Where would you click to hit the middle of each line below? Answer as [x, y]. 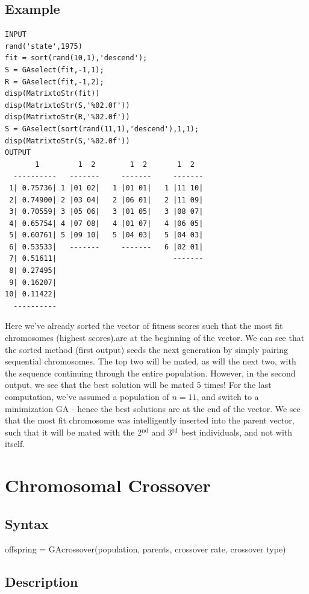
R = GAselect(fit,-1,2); [55, 82]
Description [42, 581]
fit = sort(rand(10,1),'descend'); [76, 58]
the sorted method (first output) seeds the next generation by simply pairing [146, 349]
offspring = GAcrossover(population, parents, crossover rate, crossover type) [145, 549]
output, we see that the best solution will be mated [100, 385]
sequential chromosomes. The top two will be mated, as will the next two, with [151, 361]
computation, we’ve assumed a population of [87, 397]
